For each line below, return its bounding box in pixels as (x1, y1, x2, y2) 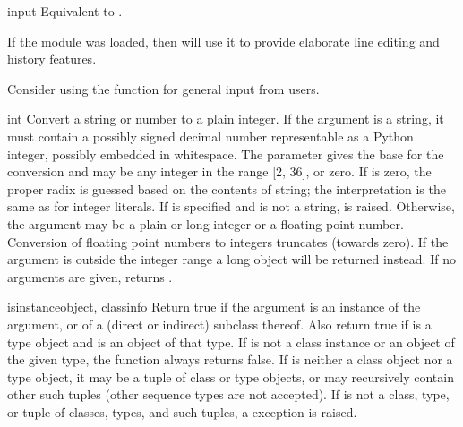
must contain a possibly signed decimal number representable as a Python (7, 126, 414, 145)
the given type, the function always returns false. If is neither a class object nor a (7, 350, 453, 369)
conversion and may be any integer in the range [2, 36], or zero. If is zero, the (7, 162, 432, 181)
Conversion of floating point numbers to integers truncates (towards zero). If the (7, 232, 449, 251)
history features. (7, 49, 97, 68)
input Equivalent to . (7, 2, 123, 20)
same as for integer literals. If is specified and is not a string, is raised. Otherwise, (7, 197, 455, 216)
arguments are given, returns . (7, 267, 173, 286)
